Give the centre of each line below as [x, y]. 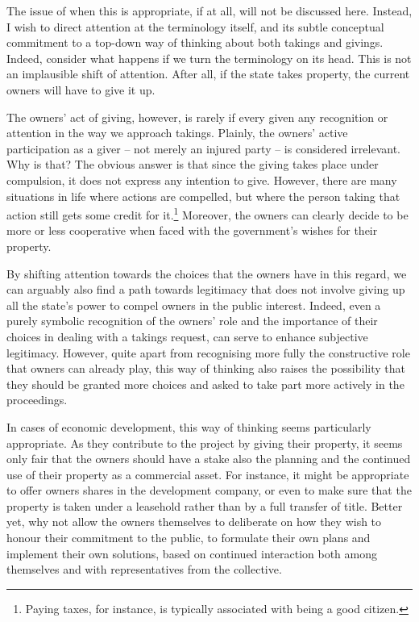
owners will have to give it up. [81, 89]
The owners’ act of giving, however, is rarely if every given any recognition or [197, 117]
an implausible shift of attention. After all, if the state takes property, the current [208, 74]
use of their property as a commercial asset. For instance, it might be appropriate [208, 474]
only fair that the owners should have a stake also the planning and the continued [209, 459]
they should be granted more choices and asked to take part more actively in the [205, 384]
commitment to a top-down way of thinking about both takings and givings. [195, 42]
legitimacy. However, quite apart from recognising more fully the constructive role [208, 352]
